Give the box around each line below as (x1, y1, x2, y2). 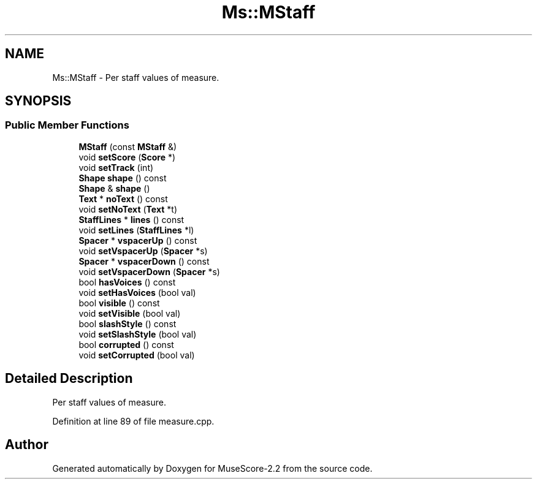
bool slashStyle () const (78, 318, 177, 329)
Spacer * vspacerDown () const (78, 255, 210, 267)
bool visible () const (78, 297, 160, 308)
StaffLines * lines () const (78, 214, 185, 225)
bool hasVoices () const (78, 276, 176, 287)
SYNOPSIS (5, 93, 72, 109)
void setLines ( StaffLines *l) (78, 224, 194, 235)
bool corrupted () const (78, 339, 174, 350)
